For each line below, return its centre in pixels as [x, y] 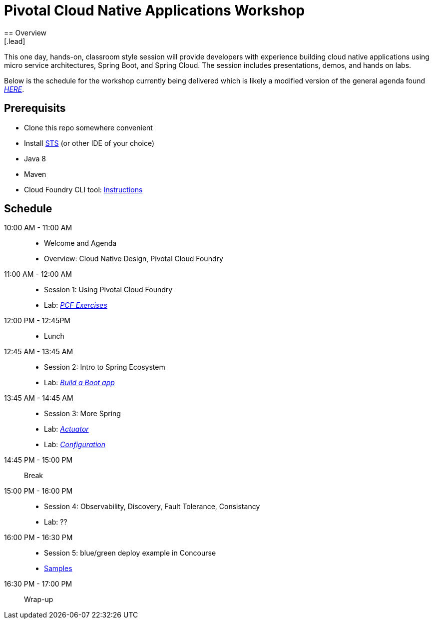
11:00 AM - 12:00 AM [38, 274]
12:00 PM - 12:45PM [37, 321]
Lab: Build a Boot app [79, 383]
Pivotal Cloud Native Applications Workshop [155, 10]
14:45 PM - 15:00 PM [38, 460]
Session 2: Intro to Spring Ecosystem [105, 367]
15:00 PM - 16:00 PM [38, 491]
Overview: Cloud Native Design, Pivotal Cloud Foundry [134, 259]
